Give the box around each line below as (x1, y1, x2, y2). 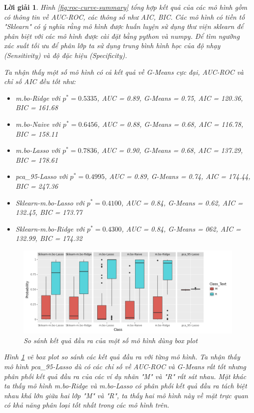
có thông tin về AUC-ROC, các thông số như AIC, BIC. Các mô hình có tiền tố (4, 11, 245, 22)
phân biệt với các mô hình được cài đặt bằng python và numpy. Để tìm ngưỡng (4, 30, 240, 41)
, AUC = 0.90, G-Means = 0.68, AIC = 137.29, (97, 145, 243, 155)
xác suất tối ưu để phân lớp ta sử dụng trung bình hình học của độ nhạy (4, 40, 221, 51)
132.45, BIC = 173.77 (15, 207, 83, 217)
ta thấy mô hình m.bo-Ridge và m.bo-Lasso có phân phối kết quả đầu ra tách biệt (4, 381, 247, 391)
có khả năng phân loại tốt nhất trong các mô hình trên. (4, 400, 169, 410)
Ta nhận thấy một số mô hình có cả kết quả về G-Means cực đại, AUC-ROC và (4, 66, 244, 77)
